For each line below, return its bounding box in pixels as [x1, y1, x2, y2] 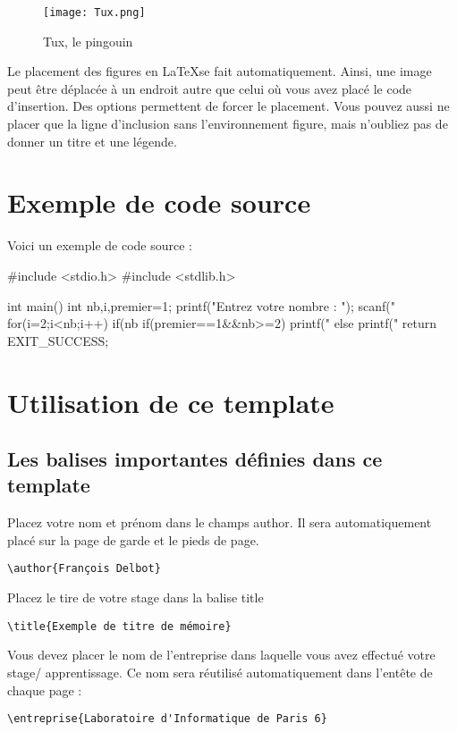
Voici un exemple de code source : [7, 236, 192, 255]
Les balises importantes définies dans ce [7, 445, 383, 473]
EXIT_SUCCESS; [7, 331, 109, 349]
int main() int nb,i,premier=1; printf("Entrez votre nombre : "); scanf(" [7, 296, 395, 315]
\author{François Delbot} [7, 562, 161, 576]
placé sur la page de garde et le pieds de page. [7, 530, 259, 549]
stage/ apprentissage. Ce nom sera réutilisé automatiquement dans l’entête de [7, 662, 433, 681]
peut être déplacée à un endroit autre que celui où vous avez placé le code [7, 79, 412, 97]
